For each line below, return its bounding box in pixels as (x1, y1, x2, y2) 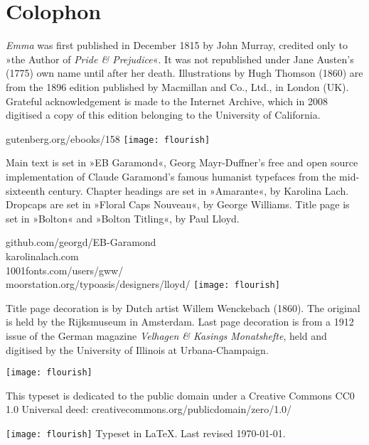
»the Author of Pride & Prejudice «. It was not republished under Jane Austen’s (6, 51, 354, 66)
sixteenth (6, 183, 46, 198)
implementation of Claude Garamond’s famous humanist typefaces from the (6, 168, 336, 183)
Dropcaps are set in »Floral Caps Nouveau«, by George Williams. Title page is (6, 197, 350, 212)
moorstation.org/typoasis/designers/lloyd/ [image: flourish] (6, 277, 280, 291)
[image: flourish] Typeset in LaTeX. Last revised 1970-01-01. (6, 425, 286, 440)
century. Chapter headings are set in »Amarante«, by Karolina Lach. (48, 183, 349, 198)
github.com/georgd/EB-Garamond (6, 235, 156, 250)
